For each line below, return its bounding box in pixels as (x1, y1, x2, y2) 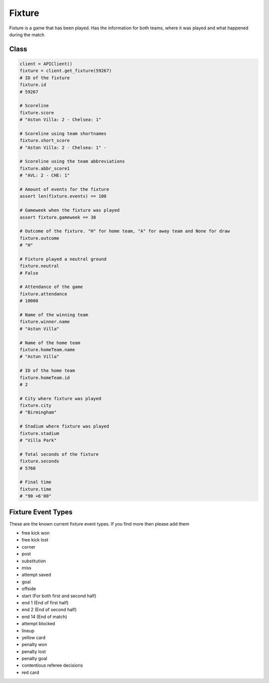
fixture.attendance (19, 291, 67, 296)
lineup (21, 628, 35, 634)
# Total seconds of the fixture (19, 451, 99, 457)
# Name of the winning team (19, 312, 88, 317)
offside (21, 586, 36, 592)
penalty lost (21, 648, 46, 655)
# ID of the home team (19, 368, 75, 374)
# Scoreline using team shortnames (19, 131, 107, 137)
